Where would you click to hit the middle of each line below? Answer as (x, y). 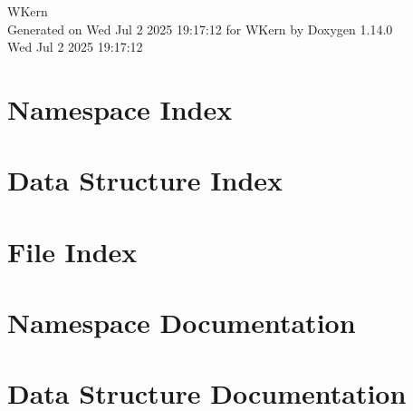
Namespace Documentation (182, 323)
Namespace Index (120, 108)
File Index (72, 251)
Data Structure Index (145, 180)
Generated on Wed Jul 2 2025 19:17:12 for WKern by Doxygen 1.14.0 (200, 29)
